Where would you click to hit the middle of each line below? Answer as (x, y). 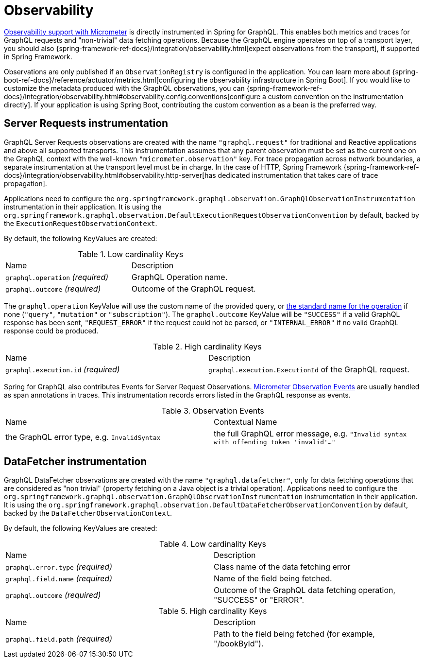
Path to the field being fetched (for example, (294, 634)
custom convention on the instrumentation (336, 96)
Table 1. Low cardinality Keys (131, 254)
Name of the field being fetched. (273, 579)
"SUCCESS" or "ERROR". (259, 600)
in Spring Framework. (38, 56)
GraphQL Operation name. (179, 277)
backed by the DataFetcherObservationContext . (88, 513)
